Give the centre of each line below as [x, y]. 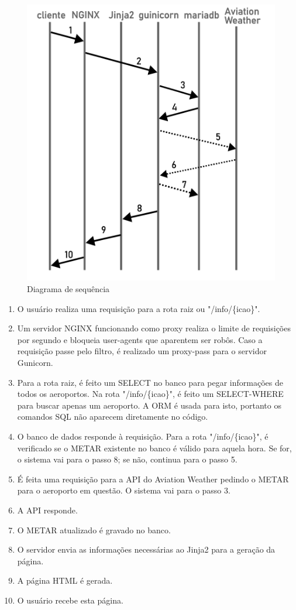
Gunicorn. [35, 362]
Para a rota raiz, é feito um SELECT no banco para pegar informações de [150, 382]
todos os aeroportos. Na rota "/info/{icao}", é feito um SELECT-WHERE [150, 394]
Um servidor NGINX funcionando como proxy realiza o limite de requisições [154, 328]
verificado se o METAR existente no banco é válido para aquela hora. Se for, [154, 448]
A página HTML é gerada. [65, 580]
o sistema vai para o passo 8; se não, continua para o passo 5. [127, 459]
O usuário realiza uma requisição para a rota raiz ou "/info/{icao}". [139, 308]
